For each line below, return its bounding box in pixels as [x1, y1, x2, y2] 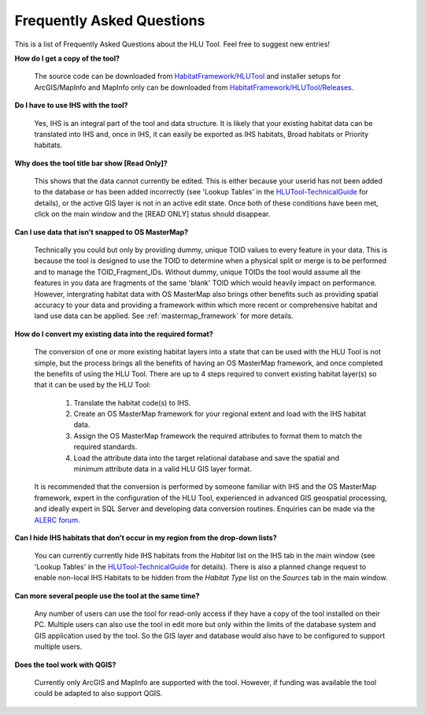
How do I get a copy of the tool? [14, 54, 120, 63]
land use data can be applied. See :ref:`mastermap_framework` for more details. [34, 311, 294, 320]
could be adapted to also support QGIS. [34, 689, 163, 698]
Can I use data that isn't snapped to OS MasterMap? [14, 227, 189, 236]
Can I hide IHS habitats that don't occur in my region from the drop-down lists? [14, 533, 277, 543]
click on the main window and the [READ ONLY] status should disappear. [34, 209, 271, 219]
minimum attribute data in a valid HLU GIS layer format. [73, 465, 252, 474]
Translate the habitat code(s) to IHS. [73, 398, 191, 407]
